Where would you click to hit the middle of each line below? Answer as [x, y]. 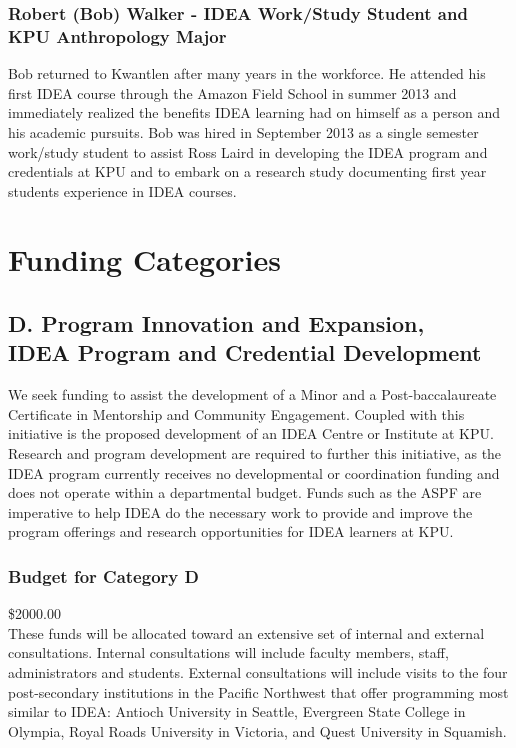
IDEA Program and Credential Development [245, 352]
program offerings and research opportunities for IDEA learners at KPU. [231, 531]
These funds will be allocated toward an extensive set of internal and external [246, 632]
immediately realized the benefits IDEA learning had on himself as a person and [254, 112]
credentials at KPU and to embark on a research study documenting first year [247, 171]
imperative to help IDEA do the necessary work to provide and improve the [240, 511]
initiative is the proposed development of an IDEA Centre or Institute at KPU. [251, 433]
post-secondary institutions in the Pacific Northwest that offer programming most [258, 691]
